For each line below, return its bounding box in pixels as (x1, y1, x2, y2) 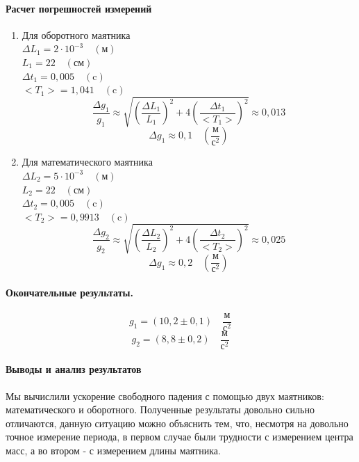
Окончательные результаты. (6, 285, 133, 300)
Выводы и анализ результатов (6, 362, 142, 376)
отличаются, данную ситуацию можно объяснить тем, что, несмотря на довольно (6, 415, 349, 430)
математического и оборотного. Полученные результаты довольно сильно (6, 402, 315, 417)
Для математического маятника (22, 154, 153, 169)
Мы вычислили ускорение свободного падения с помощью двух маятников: (6, 388, 324, 403)
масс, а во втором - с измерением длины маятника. (6, 443, 221, 457)
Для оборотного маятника (22, 27, 131, 42)
